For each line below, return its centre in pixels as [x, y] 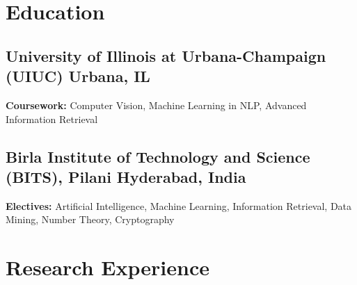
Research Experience [108, 267]
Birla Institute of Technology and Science [158, 156]
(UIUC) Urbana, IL [78, 76]
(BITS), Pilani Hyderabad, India [126, 176]
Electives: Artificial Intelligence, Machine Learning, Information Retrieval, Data [179, 205]
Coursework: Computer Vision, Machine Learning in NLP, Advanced [156, 105]
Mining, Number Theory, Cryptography [90, 219]
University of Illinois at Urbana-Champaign [166, 55]
